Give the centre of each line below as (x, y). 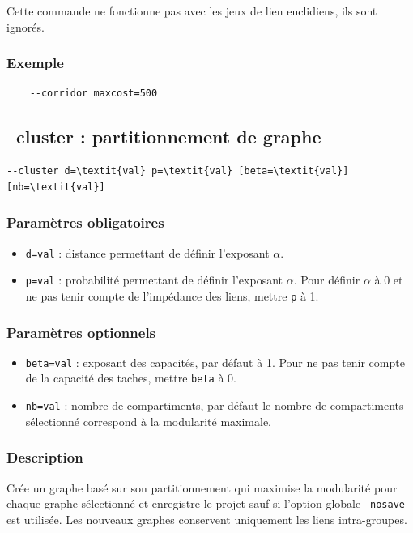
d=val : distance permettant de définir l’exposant (147, 252)
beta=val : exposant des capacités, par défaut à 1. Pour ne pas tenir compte (215, 362)
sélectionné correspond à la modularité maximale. (149, 421)
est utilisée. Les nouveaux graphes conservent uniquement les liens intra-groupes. (207, 519)
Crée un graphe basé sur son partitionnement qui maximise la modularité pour (202, 487)
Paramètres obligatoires (85, 222)
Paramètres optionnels (81, 332)
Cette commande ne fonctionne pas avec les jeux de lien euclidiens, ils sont (192, 11)
